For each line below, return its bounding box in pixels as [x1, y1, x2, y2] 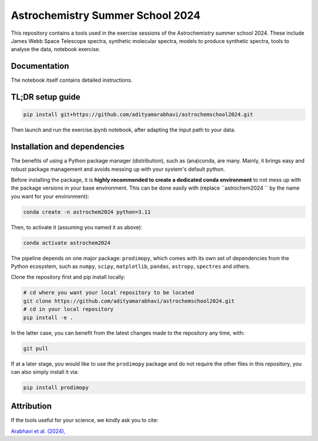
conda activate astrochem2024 [23, 239, 111, 246]
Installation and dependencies [11, 142, 125, 152]
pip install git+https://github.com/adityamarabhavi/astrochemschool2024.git [23, 111, 253, 118]
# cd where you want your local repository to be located [23, 289, 194, 296]
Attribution [11, 401, 52, 412]
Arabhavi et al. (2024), [11, 427, 66, 435]
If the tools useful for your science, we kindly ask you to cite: [11, 417, 158, 424]
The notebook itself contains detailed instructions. [11, 77, 132, 84]
